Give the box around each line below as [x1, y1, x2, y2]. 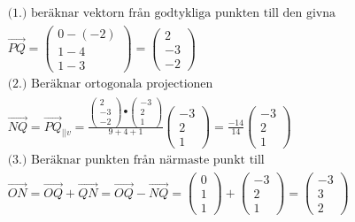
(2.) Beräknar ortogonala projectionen [7, 78, 213, 91]
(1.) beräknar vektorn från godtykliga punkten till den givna [7, 7, 336, 20]
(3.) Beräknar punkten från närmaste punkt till [7, 154, 265, 167]
